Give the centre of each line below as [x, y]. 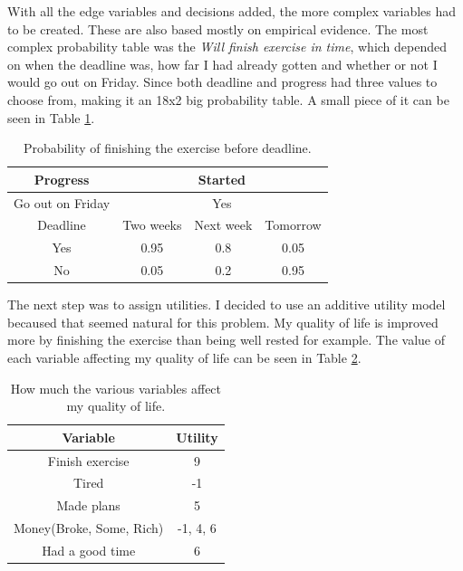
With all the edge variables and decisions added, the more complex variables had [232, 11]
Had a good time [89, 550]
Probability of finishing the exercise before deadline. [167, 148]
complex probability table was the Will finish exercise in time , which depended [227, 47]
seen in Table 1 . [51, 117]
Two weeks [152, 225]
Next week [223, 225]
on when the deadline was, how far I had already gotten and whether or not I [222, 64]
